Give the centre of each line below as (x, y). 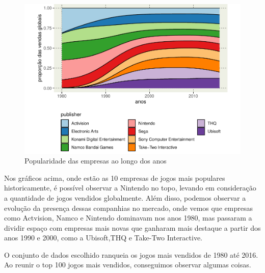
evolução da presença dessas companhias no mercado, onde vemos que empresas (128, 208)
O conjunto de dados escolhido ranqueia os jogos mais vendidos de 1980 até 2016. (131, 254)
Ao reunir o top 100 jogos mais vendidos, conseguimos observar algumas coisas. (128, 265)
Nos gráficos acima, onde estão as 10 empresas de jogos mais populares (115, 178)
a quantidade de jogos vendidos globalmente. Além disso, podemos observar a (125, 197)
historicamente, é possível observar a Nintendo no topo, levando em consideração (130, 188)
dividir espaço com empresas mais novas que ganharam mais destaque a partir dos (132, 227)
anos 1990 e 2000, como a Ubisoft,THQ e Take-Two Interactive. (103, 238)
